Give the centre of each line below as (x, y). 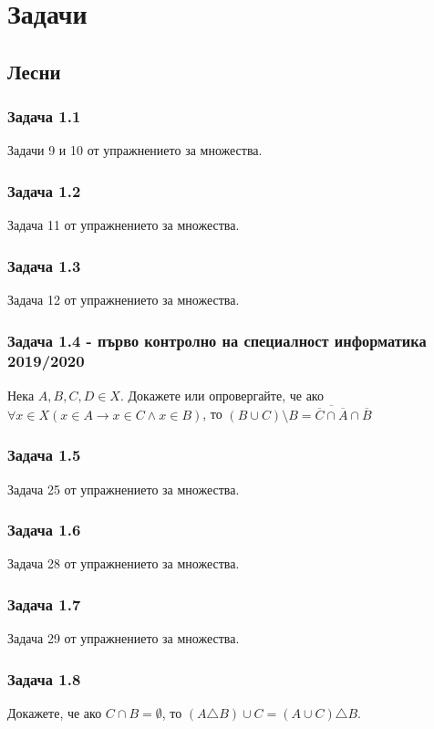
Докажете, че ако (55, 713)
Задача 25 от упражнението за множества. (124, 489)
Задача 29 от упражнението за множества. (124, 638)
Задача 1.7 (44, 604)
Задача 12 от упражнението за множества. (124, 299)
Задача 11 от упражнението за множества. (124, 225)
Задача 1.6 (44, 530)
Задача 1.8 (44, 678)
